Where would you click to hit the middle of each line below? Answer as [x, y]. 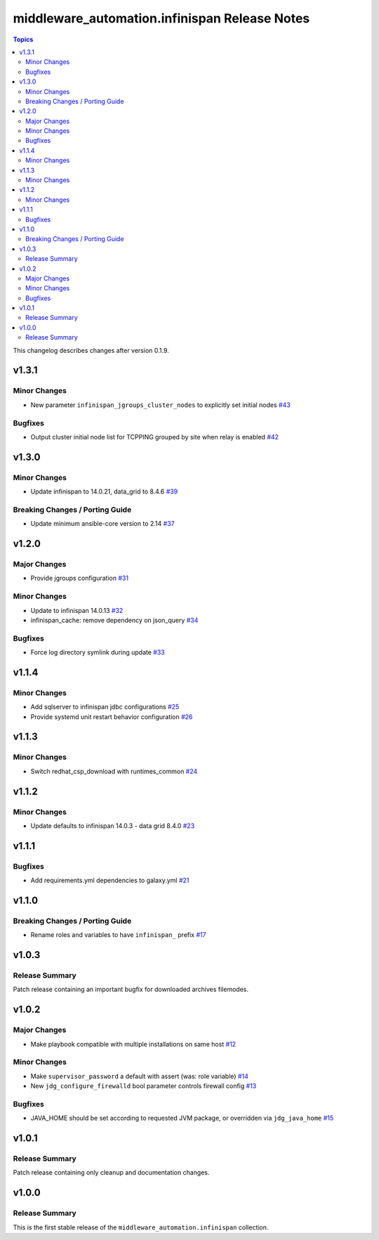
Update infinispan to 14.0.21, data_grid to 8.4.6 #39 [104, 491]
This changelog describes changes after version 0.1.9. [91, 350]
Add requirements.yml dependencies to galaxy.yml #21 [110, 880]
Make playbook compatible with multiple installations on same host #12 [133, 1044]
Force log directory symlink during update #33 [98, 652]
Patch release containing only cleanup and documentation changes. [111, 1173]
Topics [23, 39]
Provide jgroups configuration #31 [80, 578]
